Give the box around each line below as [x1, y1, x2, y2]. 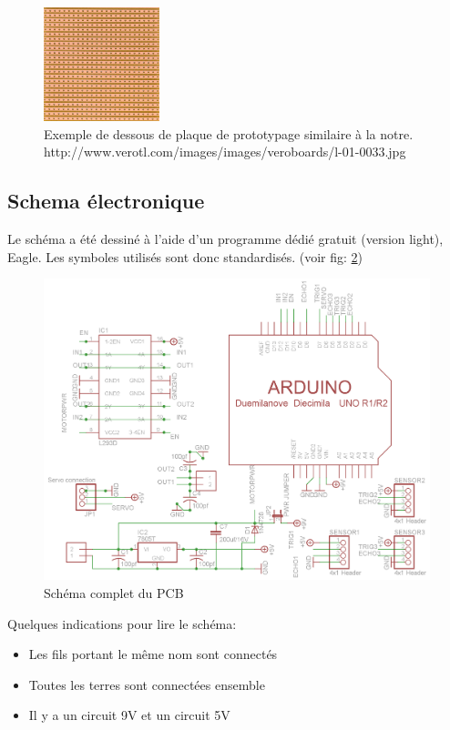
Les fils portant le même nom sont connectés [28, 644, 278, 664]
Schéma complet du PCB [44, 583, 184, 603]
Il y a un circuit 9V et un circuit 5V [28, 705, 230, 725]
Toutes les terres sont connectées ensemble [28, 674, 265, 694]
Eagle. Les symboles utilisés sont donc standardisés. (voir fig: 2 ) [7, 247, 363, 266]
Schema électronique [7, 187, 205, 215]
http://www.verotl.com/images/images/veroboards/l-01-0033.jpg [44, 142, 406, 161]
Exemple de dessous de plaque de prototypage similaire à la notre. [44, 124, 414, 143]
